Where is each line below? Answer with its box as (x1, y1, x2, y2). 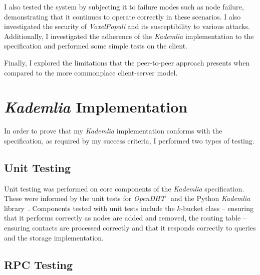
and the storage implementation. (4, 232, 104, 242)
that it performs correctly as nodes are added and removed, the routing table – (4, 212, 246, 223)
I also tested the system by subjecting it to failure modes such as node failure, (4, 1, 244, 11)
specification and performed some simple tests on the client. (4, 40, 187, 51)
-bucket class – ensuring (180, 202, 253, 213)
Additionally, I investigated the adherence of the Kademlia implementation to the (4, 30, 254, 41)
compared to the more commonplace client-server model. (4, 67, 178, 77)
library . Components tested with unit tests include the (4, 202, 175, 213)
